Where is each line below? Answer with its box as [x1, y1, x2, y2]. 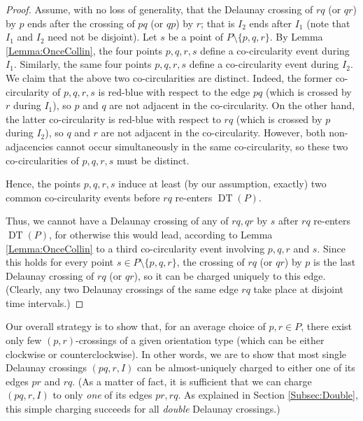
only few [6, 333, 42, 348]
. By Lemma [269, 29, 323, 44]
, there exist [301, 319, 352, 334]
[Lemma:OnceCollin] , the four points [6, 43, 162, 57]
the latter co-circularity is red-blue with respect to [6, 111, 221, 126]
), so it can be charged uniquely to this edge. [134, 268, 326, 283]
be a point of [168, 29, 223, 44]
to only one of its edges [52, 387, 152, 402]
